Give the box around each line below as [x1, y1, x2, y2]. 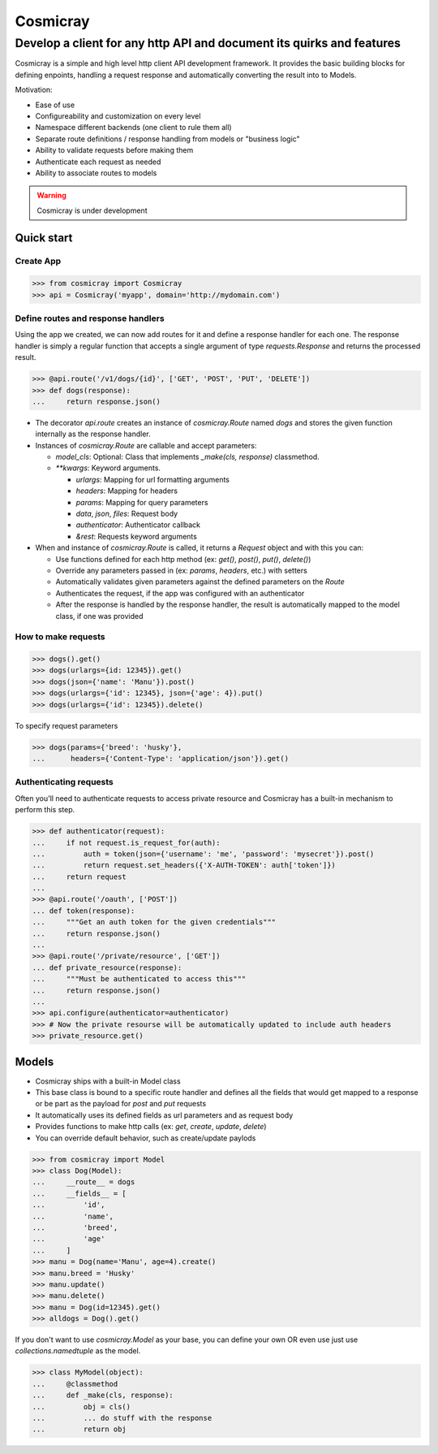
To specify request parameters [15, 721, 118, 730]
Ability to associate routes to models [35, 167, 157, 178]
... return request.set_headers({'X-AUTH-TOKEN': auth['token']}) [32, 861, 337, 870]
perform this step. [15, 805, 75, 815]
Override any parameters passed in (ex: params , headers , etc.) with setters [55, 565, 307, 575]
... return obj [32, 1425, 127, 1434]
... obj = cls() [32, 1402, 131, 1411]
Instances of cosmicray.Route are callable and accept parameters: [35, 440, 257, 450]
